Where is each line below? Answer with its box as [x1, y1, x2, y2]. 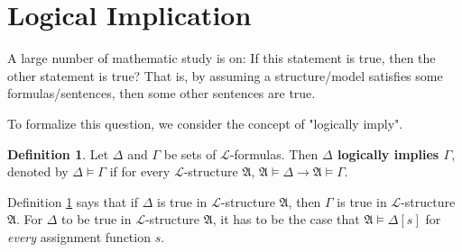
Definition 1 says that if [7, 192, 139, 211]
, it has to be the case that [212, 210, 360, 229]
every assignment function [7, 227, 151, 246]
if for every [109, 162, 171, 181]
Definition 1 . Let [7, 144, 109, 163]
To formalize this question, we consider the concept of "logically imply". [7, 113, 403, 132]
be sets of [163, 144, 217, 163]
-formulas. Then [229, 144, 319, 163]
